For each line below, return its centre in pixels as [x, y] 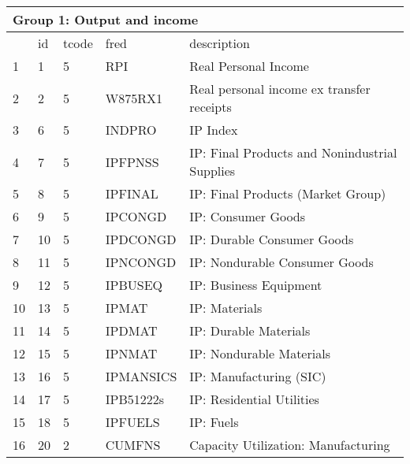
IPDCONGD [141, 239]
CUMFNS [133, 445]
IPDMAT [131, 330]
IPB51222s [135, 399]
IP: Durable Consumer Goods [272, 239]
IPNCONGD [141, 262]
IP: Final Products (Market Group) [288, 193]
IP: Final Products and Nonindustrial [293, 152]
